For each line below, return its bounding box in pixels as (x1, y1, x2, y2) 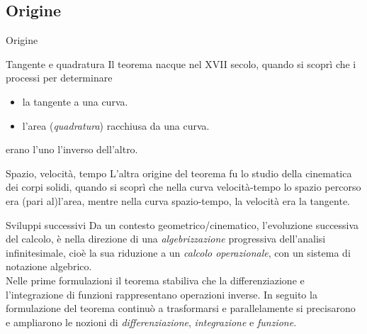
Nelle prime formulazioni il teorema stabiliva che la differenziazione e (6, 272, 305, 287)
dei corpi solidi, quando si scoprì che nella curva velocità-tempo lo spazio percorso (6, 179, 361, 194)
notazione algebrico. (6, 259, 92, 274)
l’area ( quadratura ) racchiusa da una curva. (22, 118, 210, 133)
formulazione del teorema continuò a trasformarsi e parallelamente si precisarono (6, 301, 356, 316)
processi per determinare (6, 70, 113, 85)
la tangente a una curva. (22, 94, 128, 108)
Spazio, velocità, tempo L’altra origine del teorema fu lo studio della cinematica (6, 165, 352, 180)
